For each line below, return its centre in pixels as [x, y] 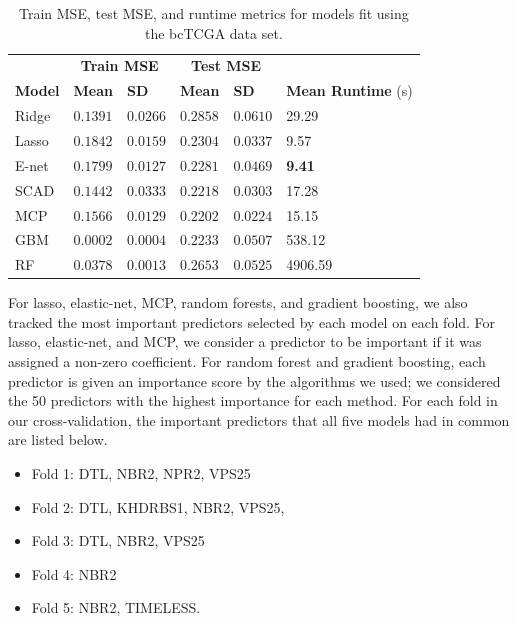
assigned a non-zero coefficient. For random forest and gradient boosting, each [247, 361]
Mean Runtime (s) [349, 90]
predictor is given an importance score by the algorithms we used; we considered [254, 380]
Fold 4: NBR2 [74, 573]
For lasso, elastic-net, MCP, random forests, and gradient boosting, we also [238, 302]
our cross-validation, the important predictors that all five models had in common [259, 419]
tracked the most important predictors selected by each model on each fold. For [252, 321]
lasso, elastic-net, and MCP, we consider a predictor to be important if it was [245, 341]
